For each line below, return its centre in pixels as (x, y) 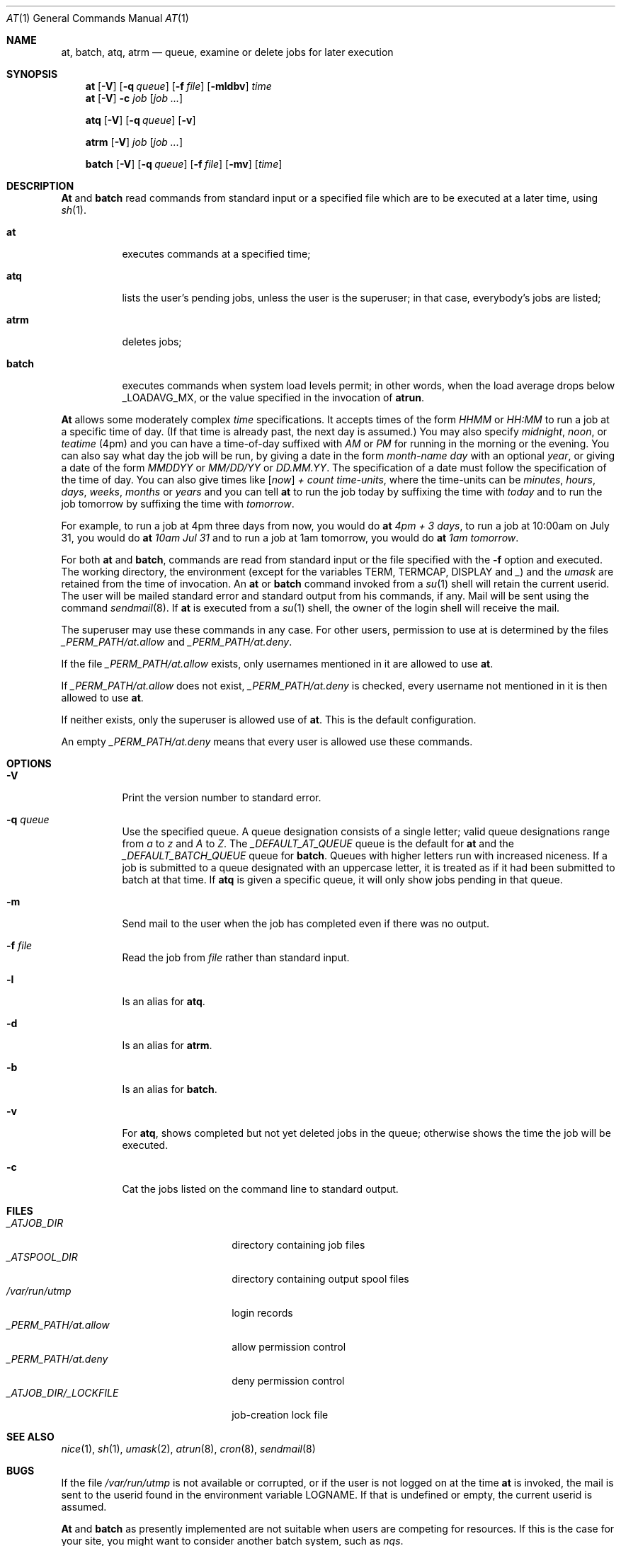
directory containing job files (298, 1245)
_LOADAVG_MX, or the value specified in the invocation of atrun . (273, 397)
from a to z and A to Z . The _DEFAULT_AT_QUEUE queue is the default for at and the (318, 843)
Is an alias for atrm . (167, 1045)
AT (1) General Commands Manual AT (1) (98, 18)
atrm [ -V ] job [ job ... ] (134, 142)
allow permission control (289, 1347)
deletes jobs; (152, 342)
